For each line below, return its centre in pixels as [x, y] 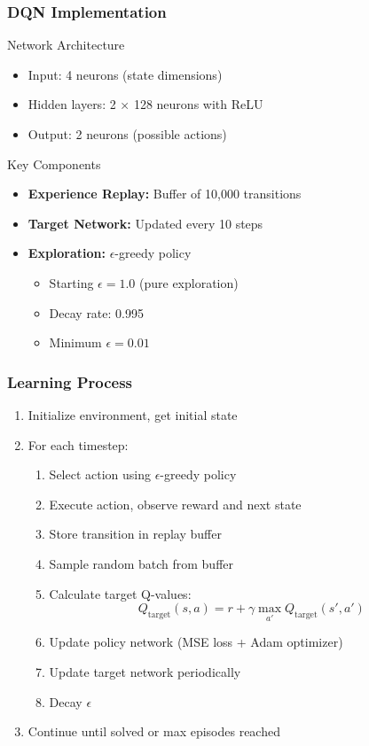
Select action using [100, 474]
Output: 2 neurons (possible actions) [127, 134]
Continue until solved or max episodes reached [154, 731]
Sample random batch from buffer [141, 563]
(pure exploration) [189, 282]
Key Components [54, 163]
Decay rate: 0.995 [96, 312]
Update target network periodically [145, 671]
